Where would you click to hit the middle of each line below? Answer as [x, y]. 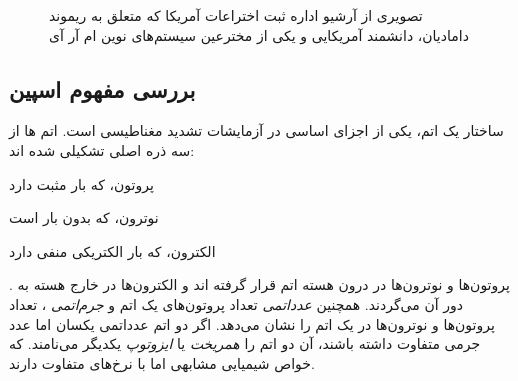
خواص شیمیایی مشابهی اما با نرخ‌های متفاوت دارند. [162, 362]
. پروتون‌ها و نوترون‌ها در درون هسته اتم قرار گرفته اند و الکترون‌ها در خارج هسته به [259, 284]
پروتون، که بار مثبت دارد [81, 183]
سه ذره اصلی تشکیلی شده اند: [102, 149]
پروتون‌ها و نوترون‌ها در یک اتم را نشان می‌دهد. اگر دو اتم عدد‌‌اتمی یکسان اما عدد [252, 323]
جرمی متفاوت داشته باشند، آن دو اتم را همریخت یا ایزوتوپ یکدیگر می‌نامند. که [245, 343]
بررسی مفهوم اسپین [102, 88]
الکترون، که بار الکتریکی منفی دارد [112, 250]
